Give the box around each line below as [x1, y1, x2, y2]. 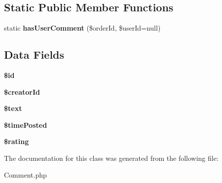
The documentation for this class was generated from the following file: [4, 152, 219, 163]
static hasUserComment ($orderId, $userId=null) [4, 23, 161, 33]
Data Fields [4, 47, 65, 62]
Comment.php [4, 169, 47, 180]
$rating [4, 136, 29, 146]
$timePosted [4, 119, 47, 130]
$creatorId [4, 86, 40, 97]
